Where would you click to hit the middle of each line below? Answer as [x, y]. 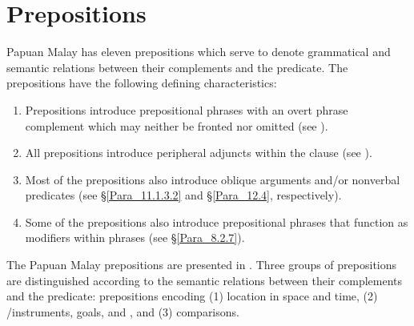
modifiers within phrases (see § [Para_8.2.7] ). [135, 237]
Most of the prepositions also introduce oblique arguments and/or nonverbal [213, 179]
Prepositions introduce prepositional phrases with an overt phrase [187, 109]
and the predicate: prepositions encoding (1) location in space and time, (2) [192, 296]
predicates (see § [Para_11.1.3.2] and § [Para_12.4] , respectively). [183, 195]
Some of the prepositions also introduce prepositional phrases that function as [217, 221]
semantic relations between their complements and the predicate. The [177, 67]
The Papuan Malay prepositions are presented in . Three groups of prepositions [202, 265]
